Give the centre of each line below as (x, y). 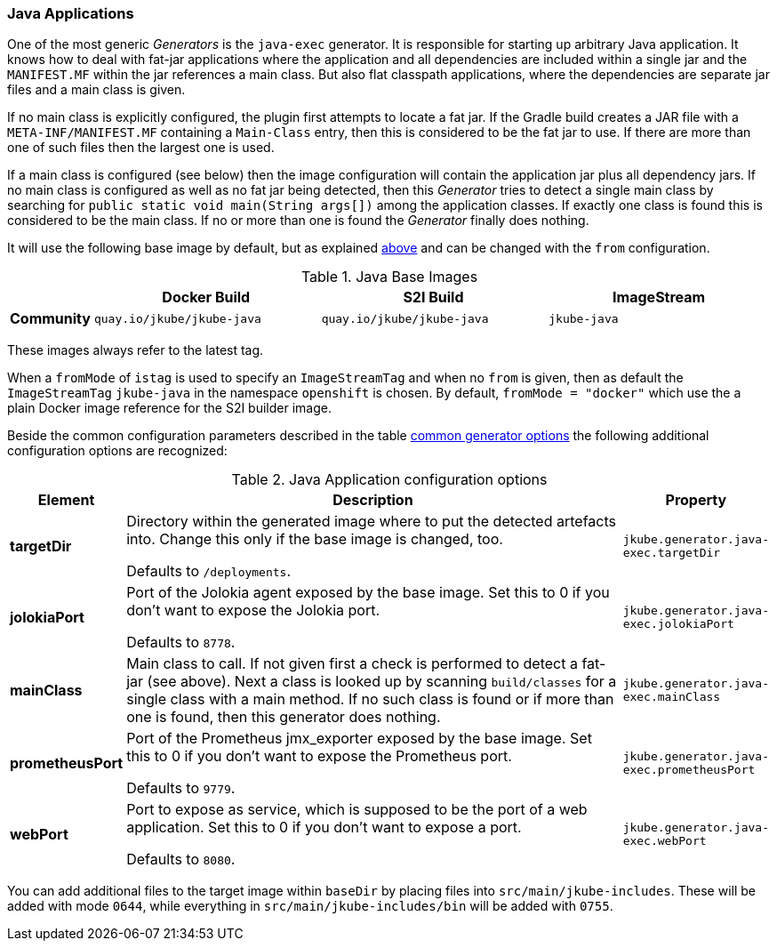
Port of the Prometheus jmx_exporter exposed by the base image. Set (359, 739)
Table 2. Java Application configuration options (389, 480)
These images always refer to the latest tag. (136, 350)
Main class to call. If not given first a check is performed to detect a (352, 664)
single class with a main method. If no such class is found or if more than (370, 699)
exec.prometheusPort (689, 770)
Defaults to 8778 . (181, 643)
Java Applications (71, 13)
